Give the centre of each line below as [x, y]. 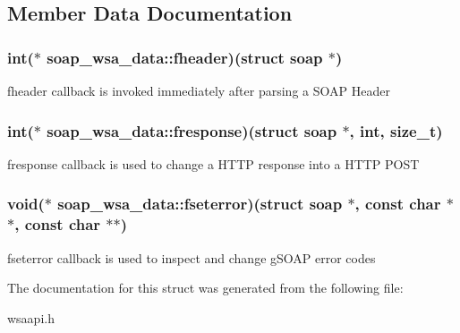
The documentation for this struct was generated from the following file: [205, 288]
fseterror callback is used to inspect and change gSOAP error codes [192, 257]
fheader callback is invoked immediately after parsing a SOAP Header [199, 90]
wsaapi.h [31, 317]
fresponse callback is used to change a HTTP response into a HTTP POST [213, 163]
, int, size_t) [396, 130]
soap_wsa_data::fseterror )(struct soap [200, 204]
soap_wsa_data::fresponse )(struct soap [192, 130]
